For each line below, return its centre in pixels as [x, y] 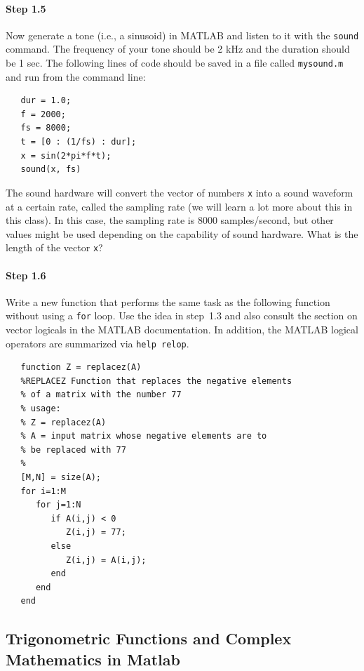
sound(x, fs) [51, 170]
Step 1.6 [26, 275]
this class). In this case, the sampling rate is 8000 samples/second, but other [170, 220]
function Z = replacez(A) [81, 367]
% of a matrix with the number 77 [101, 395]
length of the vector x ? [54, 247]
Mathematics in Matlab [93, 659]
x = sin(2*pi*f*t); [66, 155]
